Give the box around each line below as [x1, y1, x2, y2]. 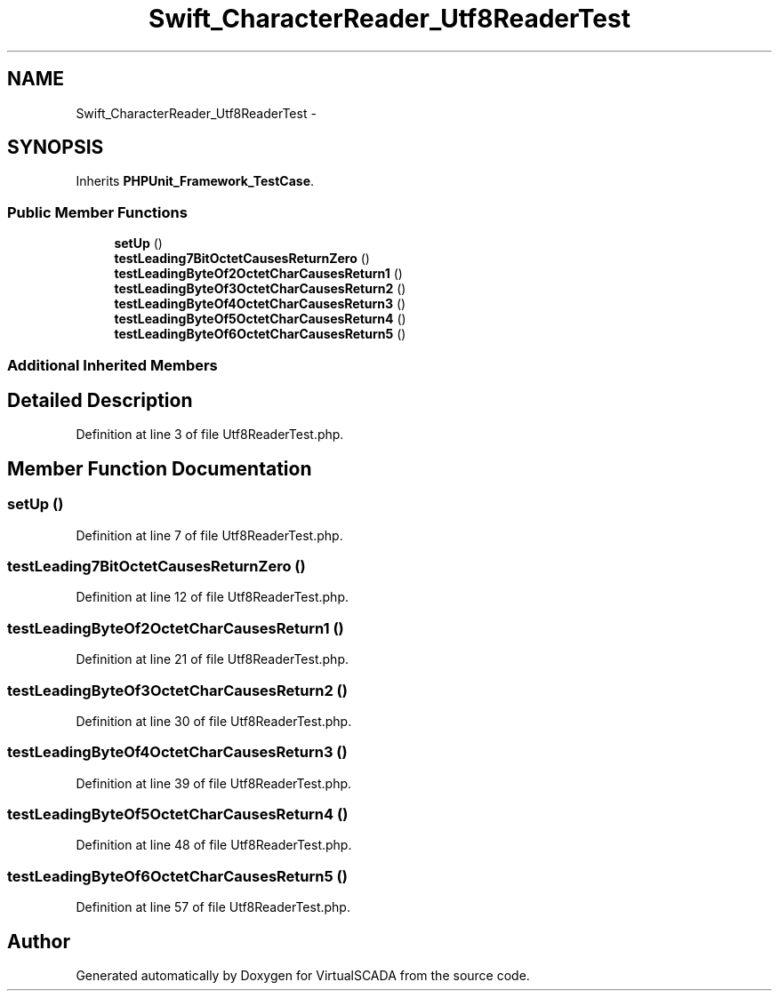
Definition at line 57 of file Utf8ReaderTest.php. [76, 899, 350, 915]
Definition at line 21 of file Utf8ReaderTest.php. [76, 651, 349, 667]
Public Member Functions [7, 203, 188, 221]
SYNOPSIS [7, 136, 104, 159]
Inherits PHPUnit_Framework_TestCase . [76, 173, 315, 189]
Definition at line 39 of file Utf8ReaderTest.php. [76, 775, 352, 791]
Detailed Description [7, 388, 193, 411]
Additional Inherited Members [7, 355, 218, 374]
